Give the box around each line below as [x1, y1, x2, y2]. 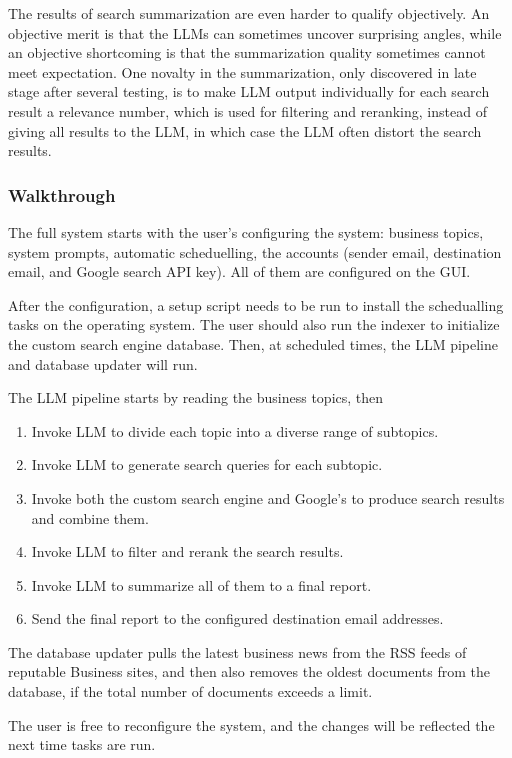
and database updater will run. [8, 353, 198, 374]
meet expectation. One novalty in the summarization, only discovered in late [8, 61, 477, 82]
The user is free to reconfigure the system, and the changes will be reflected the [8, 714, 495, 735]
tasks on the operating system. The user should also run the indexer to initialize [8, 314, 500, 335]
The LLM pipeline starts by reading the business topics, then [8, 387, 384, 408]
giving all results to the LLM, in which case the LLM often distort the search [8, 120, 482, 141]
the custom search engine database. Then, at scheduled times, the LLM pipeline [8, 333, 498, 354]
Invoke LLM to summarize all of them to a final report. [31, 574, 372, 595]
